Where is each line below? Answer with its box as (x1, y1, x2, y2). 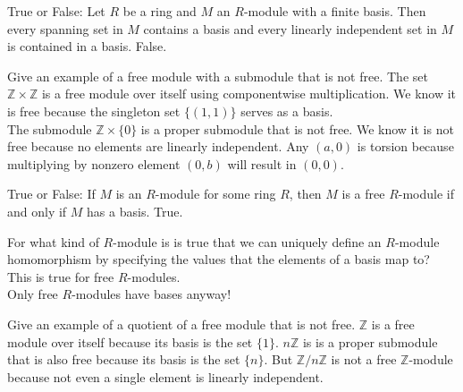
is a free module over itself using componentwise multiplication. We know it (41, 84, 457, 103)
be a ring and (122, 2, 197, 20)
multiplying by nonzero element (7, 154, 181, 173)
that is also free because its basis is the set (7, 350, 240, 369)
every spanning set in (7, 19, 123, 38)
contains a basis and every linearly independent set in (143, 19, 437, 38)
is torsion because (357, 137, 454, 156)
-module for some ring (155, 184, 276, 203)
